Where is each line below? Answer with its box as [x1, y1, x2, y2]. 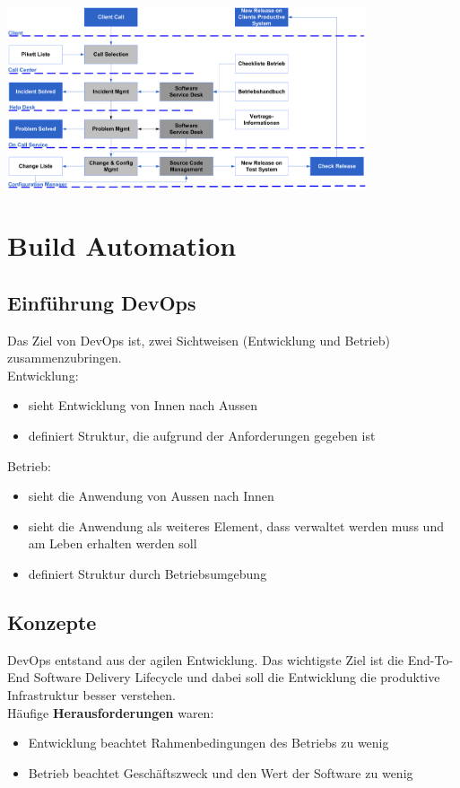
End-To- [407, 650, 454, 669]
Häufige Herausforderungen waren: [7, 703, 214, 722]
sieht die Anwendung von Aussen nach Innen [28, 486, 274, 505]
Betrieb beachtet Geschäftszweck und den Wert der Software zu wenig [28, 763, 413, 782]
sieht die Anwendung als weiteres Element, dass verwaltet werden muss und [28, 516, 444, 535]
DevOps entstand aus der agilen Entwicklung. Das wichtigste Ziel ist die [7, 650, 404, 669]
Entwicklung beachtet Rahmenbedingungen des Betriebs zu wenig [28, 733, 389, 752]
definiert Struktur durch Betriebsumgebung [28, 565, 267, 583]
